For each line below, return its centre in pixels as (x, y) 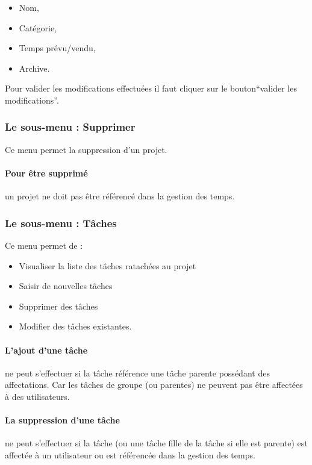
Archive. (34, 68)
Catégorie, (38, 27)
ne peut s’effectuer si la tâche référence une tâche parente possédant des (137, 373)
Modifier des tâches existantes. (75, 326)
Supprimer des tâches (58, 306)
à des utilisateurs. (37, 396)
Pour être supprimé (46, 173)
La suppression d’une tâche (62, 420)
